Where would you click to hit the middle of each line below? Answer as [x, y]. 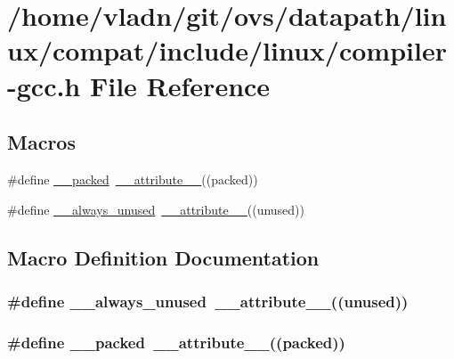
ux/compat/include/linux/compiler [227, 50]
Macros [41, 142]
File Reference [180, 85]
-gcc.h [44, 85]
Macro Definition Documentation [163, 257]
